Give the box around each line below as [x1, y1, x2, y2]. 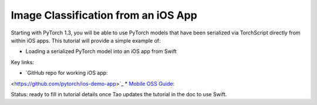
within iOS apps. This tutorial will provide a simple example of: [11, 37, 161, 44]
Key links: [11, 58, 35, 65]
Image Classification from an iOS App [11, 9, 198, 22]
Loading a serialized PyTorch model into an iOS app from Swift [25, 48, 177, 55]
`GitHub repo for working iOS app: [25, 69, 108, 76]
